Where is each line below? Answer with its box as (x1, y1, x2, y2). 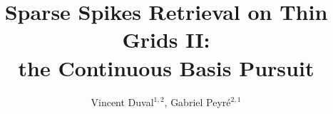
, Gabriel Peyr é (164, 94, 231, 109)
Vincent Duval (91, 94, 154, 109)
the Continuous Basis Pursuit (18, 53, 314, 82)
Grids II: (122, 25, 210, 54)
